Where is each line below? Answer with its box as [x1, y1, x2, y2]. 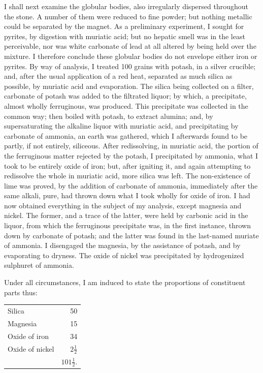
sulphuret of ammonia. [4, 260, 74, 270]
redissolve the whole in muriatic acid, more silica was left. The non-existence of [4, 170, 250, 181]
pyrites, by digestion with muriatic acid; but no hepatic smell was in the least [4, 30, 245, 41]
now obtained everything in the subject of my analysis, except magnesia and [4, 200, 242, 210]
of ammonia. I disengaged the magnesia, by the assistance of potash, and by [4, 240, 241, 251]
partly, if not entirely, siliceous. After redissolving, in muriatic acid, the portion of [4, 140, 258, 151]
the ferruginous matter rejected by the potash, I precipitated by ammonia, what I [4, 150, 258, 161]
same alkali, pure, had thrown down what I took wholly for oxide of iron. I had [4, 190, 250, 201]
